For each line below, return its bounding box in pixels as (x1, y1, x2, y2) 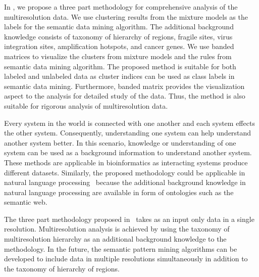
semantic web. (4, 197, 47, 207)
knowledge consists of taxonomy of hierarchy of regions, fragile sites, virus (4, 31, 233, 41)
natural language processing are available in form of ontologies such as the (4, 187, 234, 197)
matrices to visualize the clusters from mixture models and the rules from (4, 51, 232, 61)
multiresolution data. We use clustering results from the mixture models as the (4, 11, 248, 22)
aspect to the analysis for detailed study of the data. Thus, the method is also (4, 90, 245, 101)
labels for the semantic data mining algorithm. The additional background (4, 21, 234, 32)
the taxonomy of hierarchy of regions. (4, 263, 120, 273)
